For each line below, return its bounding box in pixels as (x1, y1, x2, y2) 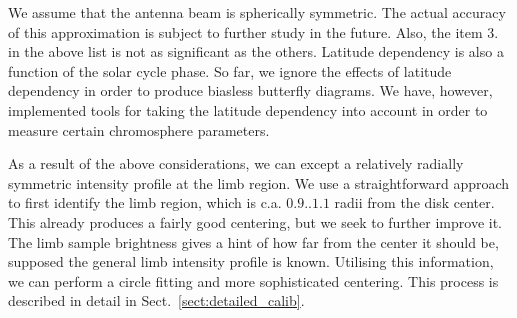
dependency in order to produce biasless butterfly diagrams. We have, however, (8, 80, 493, 101)
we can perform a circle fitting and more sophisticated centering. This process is (8, 270, 499, 291)
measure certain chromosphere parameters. (8, 119, 270, 140)
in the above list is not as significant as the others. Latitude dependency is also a (8, 41, 504, 62)
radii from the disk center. (334, 192, 495, 213)
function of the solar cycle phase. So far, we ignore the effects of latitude (8, 60, 452, 81)
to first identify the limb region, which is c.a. (8, 192, 282, 213)
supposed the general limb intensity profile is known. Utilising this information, (8, 251, 494, 272)
